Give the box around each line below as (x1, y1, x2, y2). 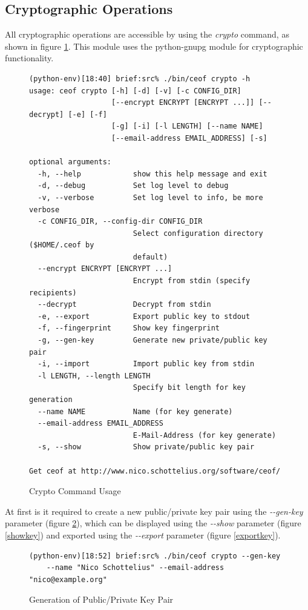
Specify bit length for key (133, 383, 246, 392)
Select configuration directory (133, 229, 263, 238)
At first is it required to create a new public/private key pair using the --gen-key (5, 504, 303, 517)
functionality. (5, 52, 54, 64)
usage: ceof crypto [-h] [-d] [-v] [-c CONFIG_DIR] (29, 86, 241, 95)
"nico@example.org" (29, 575, 107, 584)
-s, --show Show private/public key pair (38, 443, 255, 452)
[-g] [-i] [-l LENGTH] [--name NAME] (111, 122, 263, 131)
